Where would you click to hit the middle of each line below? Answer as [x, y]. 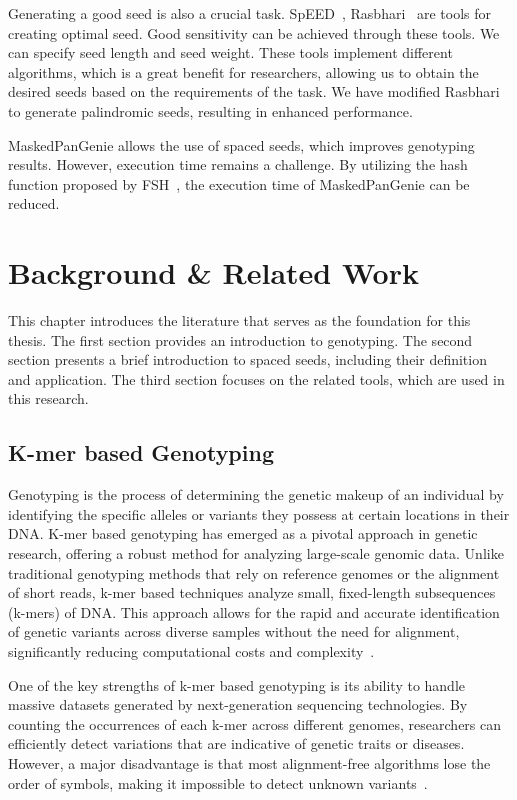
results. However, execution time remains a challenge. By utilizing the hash [238, 164]
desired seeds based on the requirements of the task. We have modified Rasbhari [254, 91]
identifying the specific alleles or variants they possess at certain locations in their [259, 513]
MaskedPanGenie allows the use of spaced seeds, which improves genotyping [241, 144]
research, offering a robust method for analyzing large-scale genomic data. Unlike [256, 553]
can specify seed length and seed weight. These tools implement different [230, 52]
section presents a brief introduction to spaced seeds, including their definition [247, 359]
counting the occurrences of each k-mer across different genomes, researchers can [255, 723]
